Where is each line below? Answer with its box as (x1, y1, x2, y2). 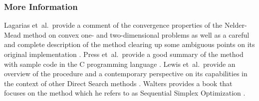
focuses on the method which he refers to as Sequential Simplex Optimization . (4, 88, 246, 98)
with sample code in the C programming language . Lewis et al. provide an (4, 58, 236, 69)
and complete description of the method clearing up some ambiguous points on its (4, 39, 255, 50)
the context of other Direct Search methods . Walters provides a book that (4, 78, 233, 88)
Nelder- (224, 20, 247, 30)
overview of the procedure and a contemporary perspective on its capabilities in (4, 68, 248, 79)
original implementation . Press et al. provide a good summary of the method (4, 49, 244, 59)
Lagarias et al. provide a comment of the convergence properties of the (4, 20, 223, 30)
